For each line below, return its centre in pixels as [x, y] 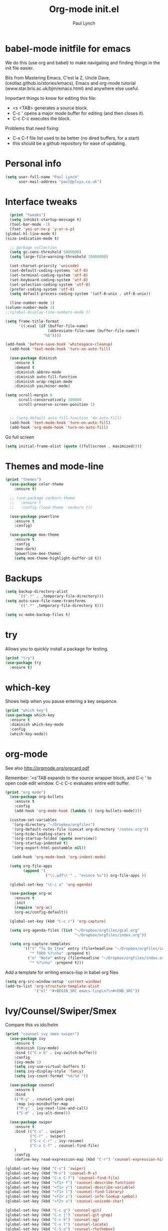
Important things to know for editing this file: [51, 98]
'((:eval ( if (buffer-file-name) [53, 326]
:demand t [24, 367]
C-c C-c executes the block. [41, 118]
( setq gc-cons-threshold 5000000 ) [45, 252]
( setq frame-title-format [32, 321]
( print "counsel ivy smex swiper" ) [42, 1034]
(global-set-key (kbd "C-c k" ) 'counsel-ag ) [52, 1219]
